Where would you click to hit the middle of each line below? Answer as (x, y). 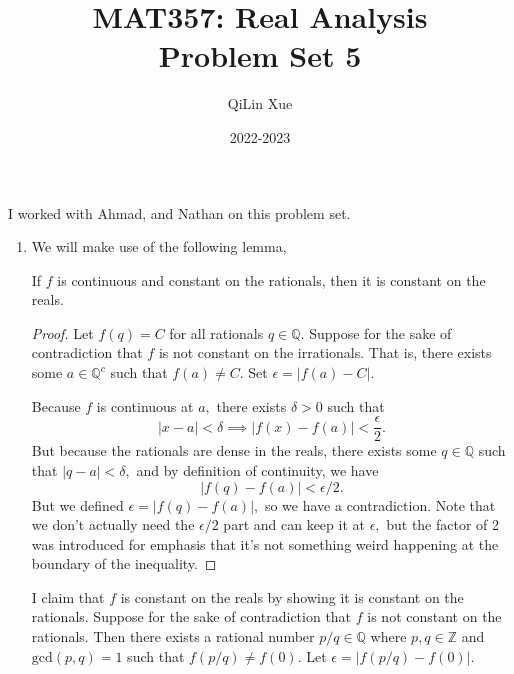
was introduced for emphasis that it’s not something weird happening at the (265, 543)
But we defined (77, 504)
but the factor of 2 (443, 524)
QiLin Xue (260, 103)
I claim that (68, 596)
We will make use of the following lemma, (159, 246)
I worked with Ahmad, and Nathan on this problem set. (179, 212)
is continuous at (145, 405)
